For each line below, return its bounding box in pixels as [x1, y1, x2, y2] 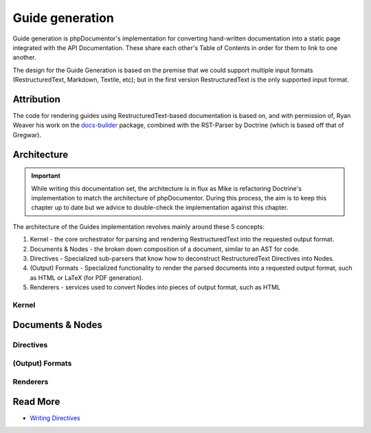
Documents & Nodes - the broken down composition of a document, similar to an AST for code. [30, 244, 300, 253]
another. [12, 54, 36, 62]
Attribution [12, 93, 61, 105]
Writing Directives [30, 414, 80, 422]
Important [31, 172, 61, 180]
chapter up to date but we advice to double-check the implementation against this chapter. [31, 203, 289, 212]
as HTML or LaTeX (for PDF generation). [30, 273, 144, 281]
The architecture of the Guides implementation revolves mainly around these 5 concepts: [12, 222, 265, 231]
